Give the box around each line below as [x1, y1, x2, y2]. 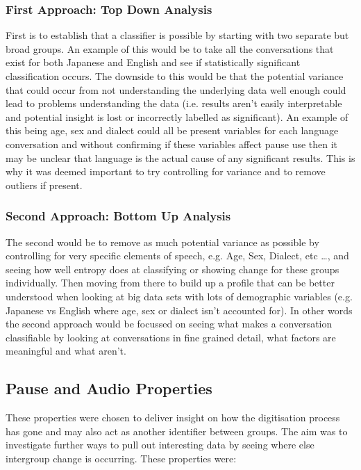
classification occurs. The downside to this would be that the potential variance [6, 69, 344, 83]
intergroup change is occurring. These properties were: [6, 451, 237, 465]
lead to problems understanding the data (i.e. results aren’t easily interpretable [6, 96, 342, 111]
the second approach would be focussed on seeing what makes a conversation [6, 316, 333, 331]
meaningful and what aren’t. [6, 343, 126, 358]
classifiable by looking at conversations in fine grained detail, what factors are [6, 330, 336, 344]
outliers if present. [6, 177, 83, 192]
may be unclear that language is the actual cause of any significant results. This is [6, 150, 355, 165]
